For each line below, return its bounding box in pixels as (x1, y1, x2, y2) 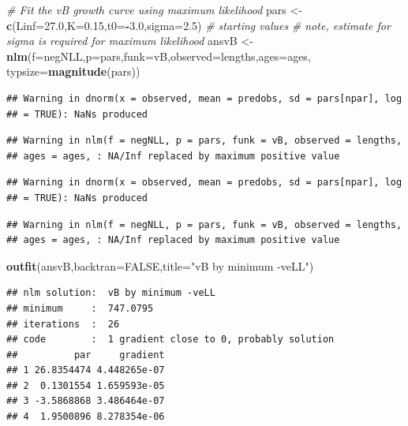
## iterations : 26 (6, 318, 120, 330)
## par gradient (6, 349, 165, 361)
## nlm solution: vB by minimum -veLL (6, 287, 215, 299)
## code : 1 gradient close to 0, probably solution (6, 334, 335, 346)
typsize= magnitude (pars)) (6, 63, 140, 80)
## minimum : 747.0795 (6, 302, 154, 314)
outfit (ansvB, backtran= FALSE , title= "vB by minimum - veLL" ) (6, 257, 314, 274)
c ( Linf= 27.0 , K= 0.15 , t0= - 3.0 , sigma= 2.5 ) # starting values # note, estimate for (6, 17, 391, 33)
